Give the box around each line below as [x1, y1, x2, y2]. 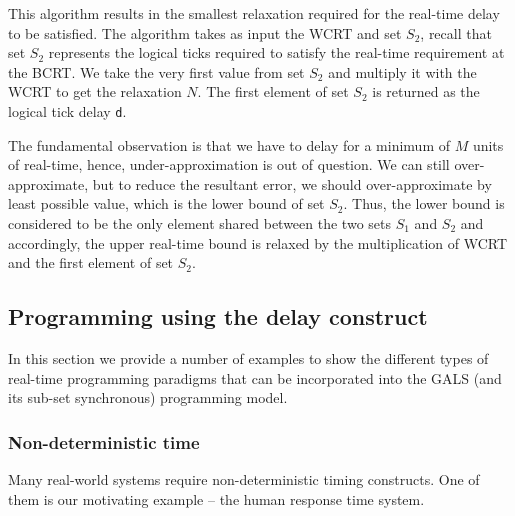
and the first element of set [8, 252, 174, 273]
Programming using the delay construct [8, 301, 428, 332]
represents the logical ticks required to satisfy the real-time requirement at [48, 42, 505, 63]
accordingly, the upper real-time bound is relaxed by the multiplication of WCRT [8, 232, 508, 253]
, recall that [420, 22, 492, 43]
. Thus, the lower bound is [343, 193, 505, 214]
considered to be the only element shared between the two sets [8, 213, 391, 233]
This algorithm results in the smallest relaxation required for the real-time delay [8, 3, 500, 23]
